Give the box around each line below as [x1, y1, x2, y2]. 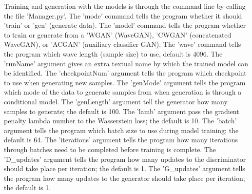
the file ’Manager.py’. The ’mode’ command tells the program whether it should [4, 10, 242, 20]
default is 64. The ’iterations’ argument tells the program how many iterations [4, 135, 238, 145]
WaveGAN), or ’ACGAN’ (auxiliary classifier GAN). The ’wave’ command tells [4, 39, 241, 49]
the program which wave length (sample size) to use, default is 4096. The [4, 48, 223, 58]
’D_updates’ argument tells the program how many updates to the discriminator [4, 154, 246, 164]
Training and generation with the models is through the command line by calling [4, 1, 246, 11]
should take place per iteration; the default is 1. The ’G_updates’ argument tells [4, 163, 245, 174]
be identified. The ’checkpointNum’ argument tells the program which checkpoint [4, 68, 247, 78]
